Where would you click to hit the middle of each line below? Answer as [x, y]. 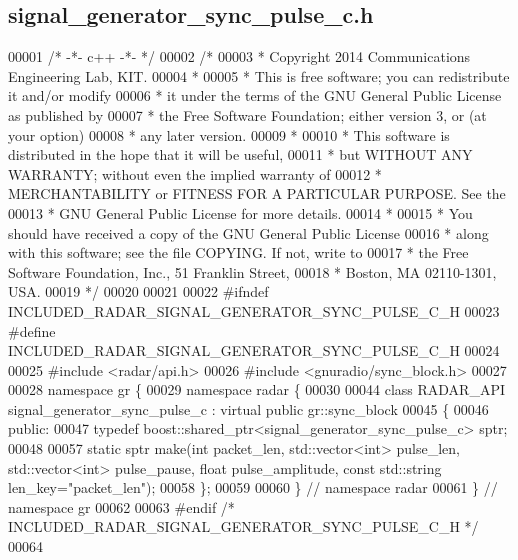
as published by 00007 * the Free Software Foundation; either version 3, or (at [247, 114]
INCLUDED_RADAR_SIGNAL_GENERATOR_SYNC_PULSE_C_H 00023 [254, 310]
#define [32, 330]
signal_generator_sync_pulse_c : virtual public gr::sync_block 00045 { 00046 [248, 408]
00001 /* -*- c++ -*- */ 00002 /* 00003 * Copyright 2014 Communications [239, 56]
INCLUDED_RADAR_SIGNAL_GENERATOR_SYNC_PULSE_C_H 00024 [254, 350]
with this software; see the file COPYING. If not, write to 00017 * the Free [238, 252]
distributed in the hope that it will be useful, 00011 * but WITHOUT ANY [240, 154]
